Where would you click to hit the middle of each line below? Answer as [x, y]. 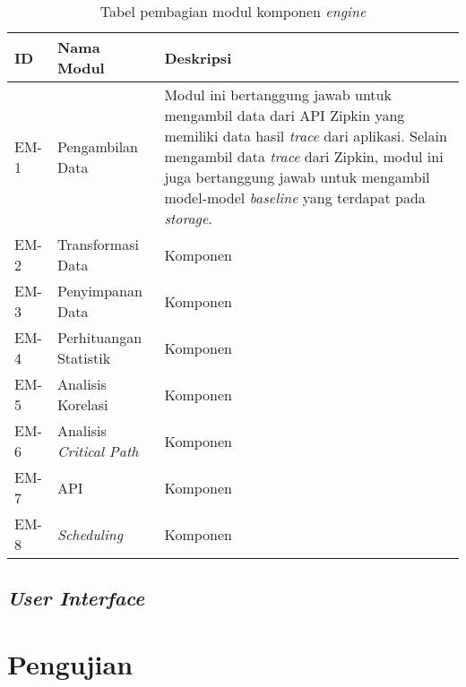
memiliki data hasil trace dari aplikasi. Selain [306, 136]
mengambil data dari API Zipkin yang [285, 115]
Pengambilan [97, 146]
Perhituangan [99, 337]
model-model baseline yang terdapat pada [295, 198]
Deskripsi [198, 57]
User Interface [76, 598]
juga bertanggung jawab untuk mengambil [297, 177]
